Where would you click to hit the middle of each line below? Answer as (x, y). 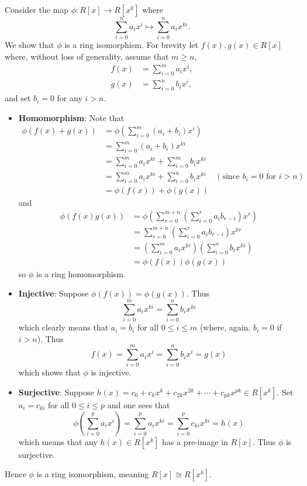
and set (18, 98)
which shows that (49, 372)
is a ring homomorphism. (81, 273)
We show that (30, 45)
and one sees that (139, 405)
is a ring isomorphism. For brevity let (132, 45)
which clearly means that (63, 327)
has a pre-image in (195, 441)
